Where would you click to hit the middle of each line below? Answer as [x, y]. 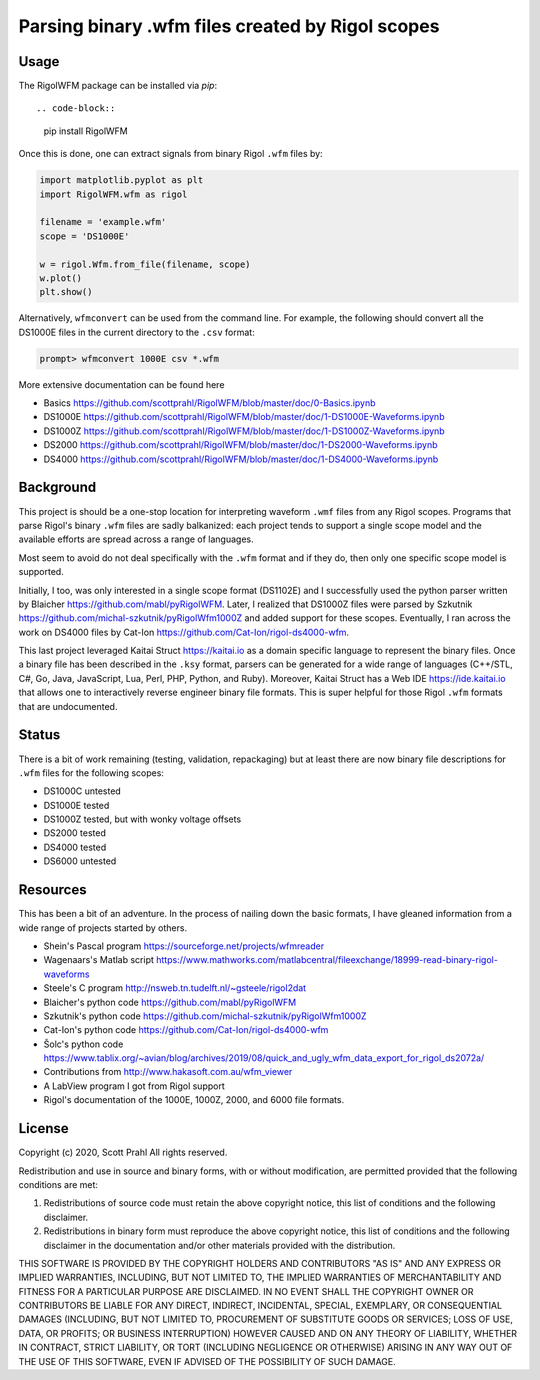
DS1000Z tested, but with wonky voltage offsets [142, 819]
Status [39, 735]
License [43, 1128]
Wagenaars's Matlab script [99, 960]
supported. [41, 572]
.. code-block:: [76, 108]
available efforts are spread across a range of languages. [136, 539]
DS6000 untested [80, 861]
